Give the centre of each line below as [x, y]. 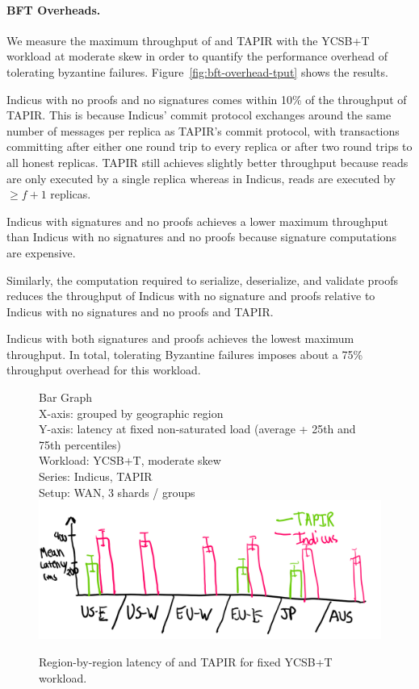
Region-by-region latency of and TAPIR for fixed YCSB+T [186, 662]
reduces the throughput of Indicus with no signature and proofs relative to [191, 296]
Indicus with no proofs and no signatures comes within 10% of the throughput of [207, 99]
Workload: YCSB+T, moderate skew [130, 460]
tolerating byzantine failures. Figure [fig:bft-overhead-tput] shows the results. [197, 71]
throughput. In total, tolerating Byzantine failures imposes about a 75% [185, 354]
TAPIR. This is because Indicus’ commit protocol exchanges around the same [199, 115]
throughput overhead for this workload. [104, 370]
